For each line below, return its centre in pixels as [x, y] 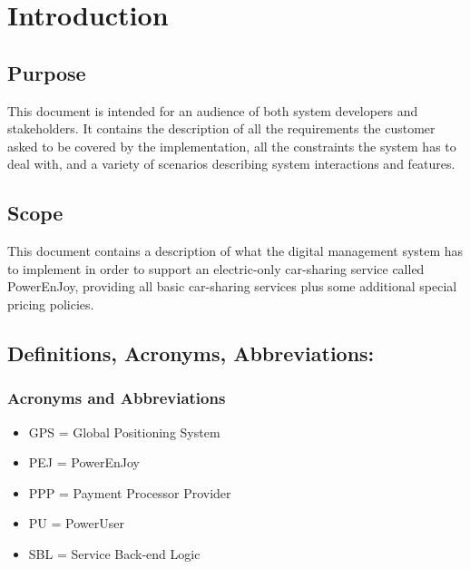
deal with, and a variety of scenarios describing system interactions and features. [231, 164]
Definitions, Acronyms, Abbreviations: [191, 353]
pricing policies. [51, 304]
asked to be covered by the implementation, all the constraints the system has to [232, 146]
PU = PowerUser [76, 523]
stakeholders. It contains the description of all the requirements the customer [221, 128]
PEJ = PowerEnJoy [84, 462]
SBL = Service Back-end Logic [114, 553]
